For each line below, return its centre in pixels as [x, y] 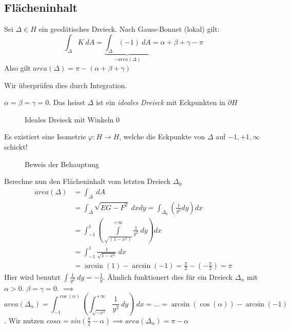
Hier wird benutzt [32, 276]
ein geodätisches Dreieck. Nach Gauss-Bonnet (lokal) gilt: [129, 29]
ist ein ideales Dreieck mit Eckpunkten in [160, 102]
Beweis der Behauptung [62, 164]
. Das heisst [67, 102]
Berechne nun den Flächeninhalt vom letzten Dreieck [88, 181]
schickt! [16, 147]
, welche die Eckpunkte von [162, 137]
